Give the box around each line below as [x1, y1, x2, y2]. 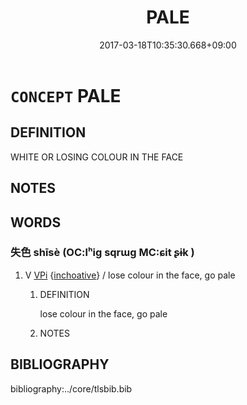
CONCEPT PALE [10, 84, 122, 107]
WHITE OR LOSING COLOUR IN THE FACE [10, 151, 184, 163]
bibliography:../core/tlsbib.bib [10, 382, 133, 395]
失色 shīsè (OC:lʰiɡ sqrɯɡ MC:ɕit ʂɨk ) [10, 246, 195, 260]
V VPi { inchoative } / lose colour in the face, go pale [24, 269, 236, 281]
